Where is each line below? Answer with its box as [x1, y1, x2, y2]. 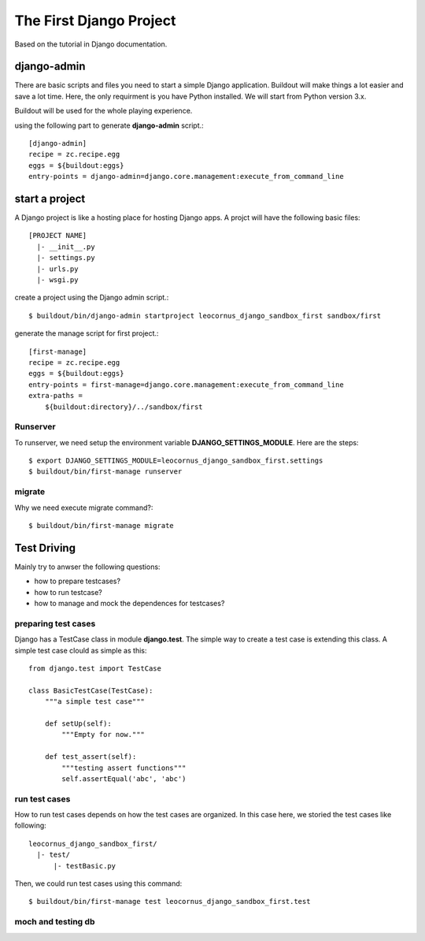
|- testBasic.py [53, 861, 116, 870]
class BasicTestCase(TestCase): [28, 686, 153, 695]
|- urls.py [36, 264, 79, 273]
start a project [14, 192, 86, 205]
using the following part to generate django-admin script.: [14, 121, 204, 130]
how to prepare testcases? [34, 576, 121, 586]
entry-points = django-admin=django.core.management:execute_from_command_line [28, 172, 344, 181]
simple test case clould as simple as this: [14, 645, 147, 655]
